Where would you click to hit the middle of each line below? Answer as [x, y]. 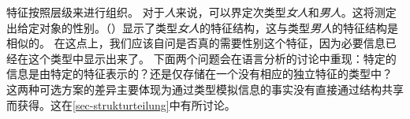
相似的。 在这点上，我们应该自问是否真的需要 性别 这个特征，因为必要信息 [196, 43]
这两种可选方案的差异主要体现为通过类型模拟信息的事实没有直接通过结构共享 [205, 89]
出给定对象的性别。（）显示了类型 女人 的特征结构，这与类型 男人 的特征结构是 [202, 27]
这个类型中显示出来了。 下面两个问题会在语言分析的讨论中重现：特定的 [212, 58]
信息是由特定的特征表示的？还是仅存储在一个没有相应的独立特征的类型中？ [199, 74]
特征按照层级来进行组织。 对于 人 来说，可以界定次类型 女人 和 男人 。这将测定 [201, 12]
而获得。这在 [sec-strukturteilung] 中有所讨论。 [121, 104]
